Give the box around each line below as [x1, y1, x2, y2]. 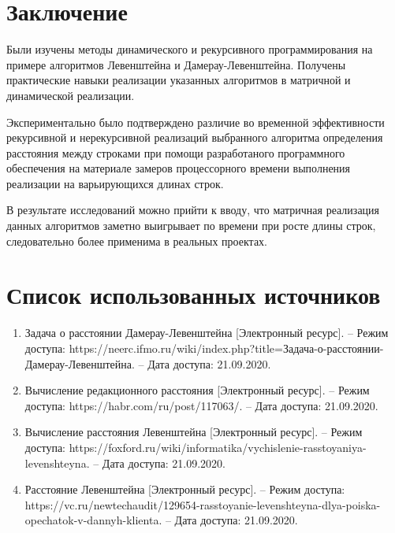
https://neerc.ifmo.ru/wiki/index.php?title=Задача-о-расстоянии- [69, 339, 384, 356]
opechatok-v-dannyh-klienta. [24, 512, 162, 528]
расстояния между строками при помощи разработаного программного [6, 144, 345, 161]
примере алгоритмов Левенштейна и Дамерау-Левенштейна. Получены [6, 56, 346, 72]
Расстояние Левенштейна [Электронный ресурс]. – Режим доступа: [24, 481, 345, 498]
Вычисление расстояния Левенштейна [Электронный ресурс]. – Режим [24, 424, 363, 440]
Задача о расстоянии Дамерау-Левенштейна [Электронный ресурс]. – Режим [24, 324, 389, 341]
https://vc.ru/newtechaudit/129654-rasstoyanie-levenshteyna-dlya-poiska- [24, 496, 381, 513]
